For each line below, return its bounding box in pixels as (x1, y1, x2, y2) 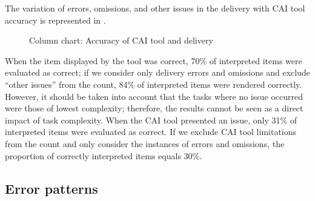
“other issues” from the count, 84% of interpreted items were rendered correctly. (5, 77, 302, 90)
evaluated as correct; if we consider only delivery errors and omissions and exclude (5, 66, 310, 79)
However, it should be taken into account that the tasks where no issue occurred (5, 90, 303, 102)
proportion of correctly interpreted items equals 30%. (5, 149, 202, 162)
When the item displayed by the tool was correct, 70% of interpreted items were (5, 54, 302, 67)
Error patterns (5, 179, 98, 197)
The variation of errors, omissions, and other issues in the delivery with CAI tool (5, 2, 305, 14)
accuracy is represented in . (5, 13, 106, 26)
